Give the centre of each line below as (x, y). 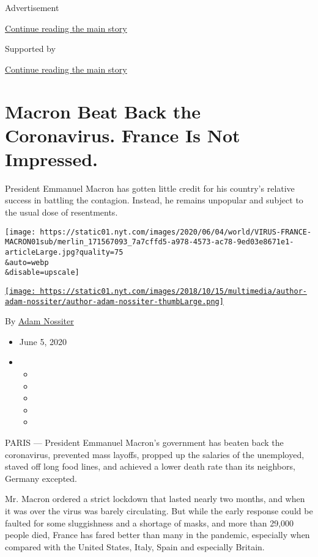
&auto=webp (27, 262)
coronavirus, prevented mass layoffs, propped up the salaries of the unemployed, (155, 454)
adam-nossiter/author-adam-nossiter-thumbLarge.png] (114, 301)
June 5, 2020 (43, 341)
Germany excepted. (41, 478)
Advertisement (32, 7)
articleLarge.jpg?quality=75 (64, 252)
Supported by (30, 49)
